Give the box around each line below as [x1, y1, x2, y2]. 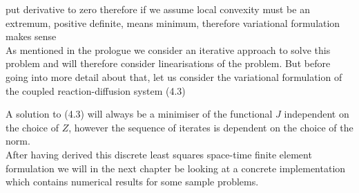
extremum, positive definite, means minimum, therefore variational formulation [6, 15, 340, 30]
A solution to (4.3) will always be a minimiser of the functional [6, 107, 273, 121]
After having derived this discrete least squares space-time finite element [6, 147, 312, 161]
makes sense [6, 29, 57, 44]
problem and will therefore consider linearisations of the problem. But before [6, 56, 331, 71]
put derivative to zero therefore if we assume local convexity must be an [6, 2, 310, 16]
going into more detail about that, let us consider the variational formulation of [6, 69, 342, 84]
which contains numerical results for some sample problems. [6, 174, 259, 189]
